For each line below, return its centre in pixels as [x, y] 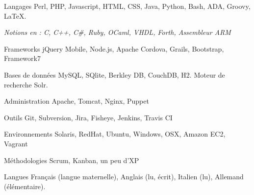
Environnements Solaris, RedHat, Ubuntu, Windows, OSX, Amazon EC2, [115, 134]
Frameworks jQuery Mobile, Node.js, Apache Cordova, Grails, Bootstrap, [114, 48]
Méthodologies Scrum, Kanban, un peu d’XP [72, 160]
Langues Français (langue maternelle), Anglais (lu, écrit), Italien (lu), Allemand [124, 177]
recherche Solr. [26, 84]
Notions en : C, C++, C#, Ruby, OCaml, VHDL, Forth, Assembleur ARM [117, 32]
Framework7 [22, 58]
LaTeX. [15, 15]
